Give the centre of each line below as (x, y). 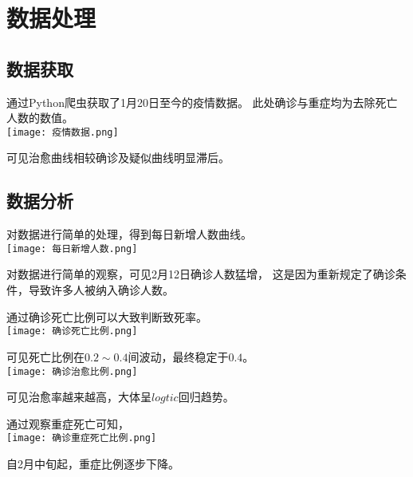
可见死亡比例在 (45, 356)
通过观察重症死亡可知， (68, 423)
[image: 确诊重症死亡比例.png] (82, 438)
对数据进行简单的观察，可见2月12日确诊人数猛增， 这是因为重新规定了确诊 (201, 274)
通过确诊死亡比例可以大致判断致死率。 (107, 316)
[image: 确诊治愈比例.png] (72, 371)
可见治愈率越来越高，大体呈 (79, 397)
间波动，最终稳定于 (178, 356)
